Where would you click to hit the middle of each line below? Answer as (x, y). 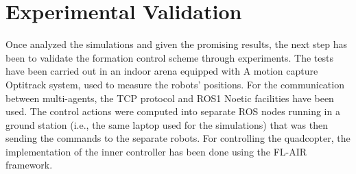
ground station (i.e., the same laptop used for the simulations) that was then (167, 124)
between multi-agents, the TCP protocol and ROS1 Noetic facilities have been (170, 98)
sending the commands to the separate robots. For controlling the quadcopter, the (178, 138)
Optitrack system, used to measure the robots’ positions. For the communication (175, 84)
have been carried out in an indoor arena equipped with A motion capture (162, 71)
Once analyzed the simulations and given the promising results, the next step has (176, 44)
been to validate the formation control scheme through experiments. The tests (169, 57)
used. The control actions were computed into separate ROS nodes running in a (173, 111)
